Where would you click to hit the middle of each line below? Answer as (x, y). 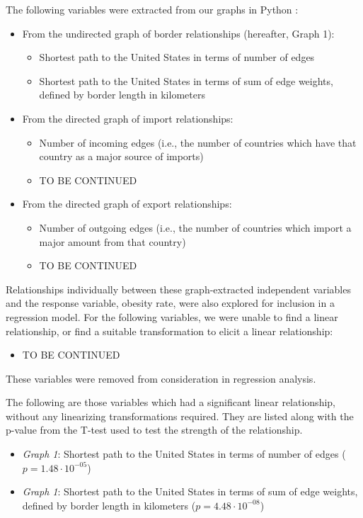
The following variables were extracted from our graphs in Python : (152, 9)
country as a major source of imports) (121, 156)
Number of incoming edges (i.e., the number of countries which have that (198, 142)
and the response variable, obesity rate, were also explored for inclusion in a (170, 303)
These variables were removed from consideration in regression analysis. (161, 378)
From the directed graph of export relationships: (127, 204)
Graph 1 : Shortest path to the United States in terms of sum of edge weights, (190, 491)
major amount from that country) (113, 241)
